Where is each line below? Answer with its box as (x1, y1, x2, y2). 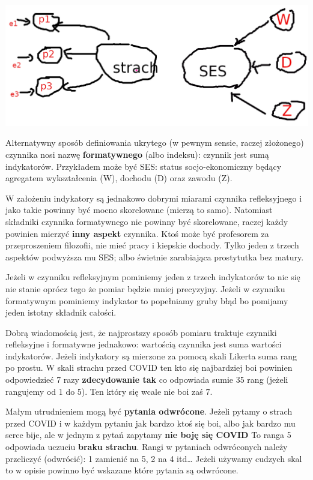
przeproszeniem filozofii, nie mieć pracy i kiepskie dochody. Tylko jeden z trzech (5, 239, 299, 251)
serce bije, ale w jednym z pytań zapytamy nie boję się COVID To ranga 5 (5, 428, 291, 441)
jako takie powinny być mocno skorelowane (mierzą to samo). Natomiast (5, 203, 273, 216)
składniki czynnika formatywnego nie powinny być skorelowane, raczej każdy (5, 215, 288, 227)
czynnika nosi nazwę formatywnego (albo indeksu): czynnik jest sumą (5, 148, 269, 160)
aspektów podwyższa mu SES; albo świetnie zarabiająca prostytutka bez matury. (5, 250, 304, 263)
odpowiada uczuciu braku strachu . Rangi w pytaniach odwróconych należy (5, 440, 288, 453)
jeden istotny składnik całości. (5, 306, 117, 319)
